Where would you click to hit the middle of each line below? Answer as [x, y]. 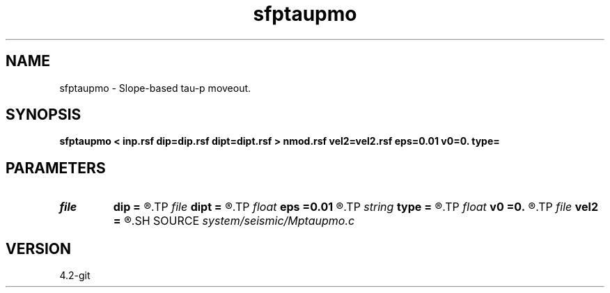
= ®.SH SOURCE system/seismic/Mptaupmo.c [234, 221]
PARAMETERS [56, 168]
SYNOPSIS [44, 115]
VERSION [39, 248]
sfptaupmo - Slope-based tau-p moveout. [155, 88]
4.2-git [75, 276]
